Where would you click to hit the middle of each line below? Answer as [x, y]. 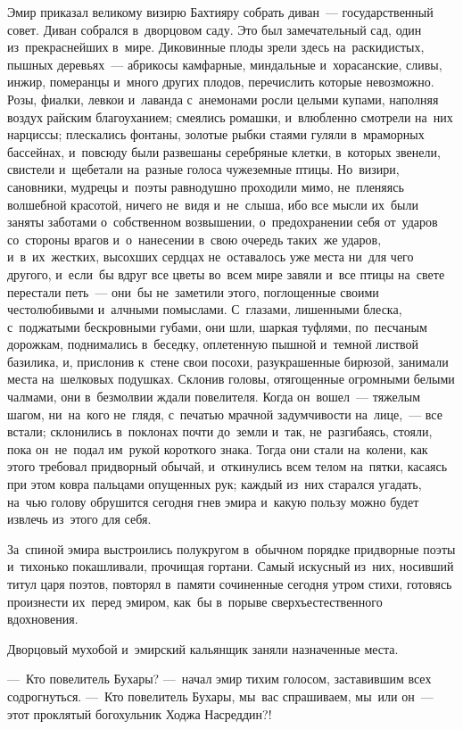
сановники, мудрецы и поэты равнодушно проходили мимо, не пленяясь [206, 186]
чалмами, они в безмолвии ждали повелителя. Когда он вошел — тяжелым [214, 397]
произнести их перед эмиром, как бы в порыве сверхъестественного [195, 601]
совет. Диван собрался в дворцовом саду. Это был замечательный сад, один [215, 29]
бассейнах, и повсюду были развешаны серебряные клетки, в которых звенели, [224, 151]
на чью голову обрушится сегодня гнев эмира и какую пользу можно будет [213, 501]
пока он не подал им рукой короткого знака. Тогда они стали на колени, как [218, 448]
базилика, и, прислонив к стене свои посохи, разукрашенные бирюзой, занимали [228, 361]
